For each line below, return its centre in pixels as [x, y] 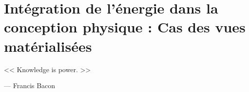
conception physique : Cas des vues [125, 27]
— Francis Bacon [30, 85]
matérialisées [48, 46]
